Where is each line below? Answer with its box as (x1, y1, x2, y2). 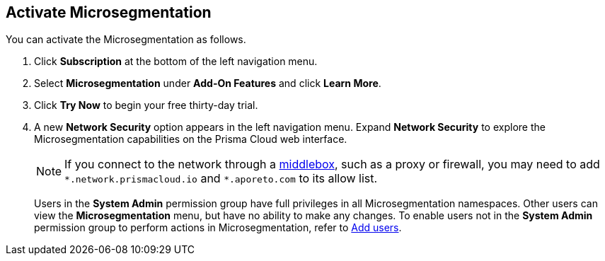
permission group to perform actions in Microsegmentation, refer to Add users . (34, 221, 402, 234)
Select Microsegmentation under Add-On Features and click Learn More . (34, 77, 381, 90)
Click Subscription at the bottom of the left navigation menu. (34, 55, 318, 68)
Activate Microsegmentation (6, 4, 212, 21)
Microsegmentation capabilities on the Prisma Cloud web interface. (34, 133, 347, 146)
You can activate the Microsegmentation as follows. (6, 33, 246, 46)
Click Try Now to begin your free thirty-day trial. (34, 99, 258, 112)
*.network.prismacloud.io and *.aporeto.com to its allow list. (64, 171, 378, 186)
